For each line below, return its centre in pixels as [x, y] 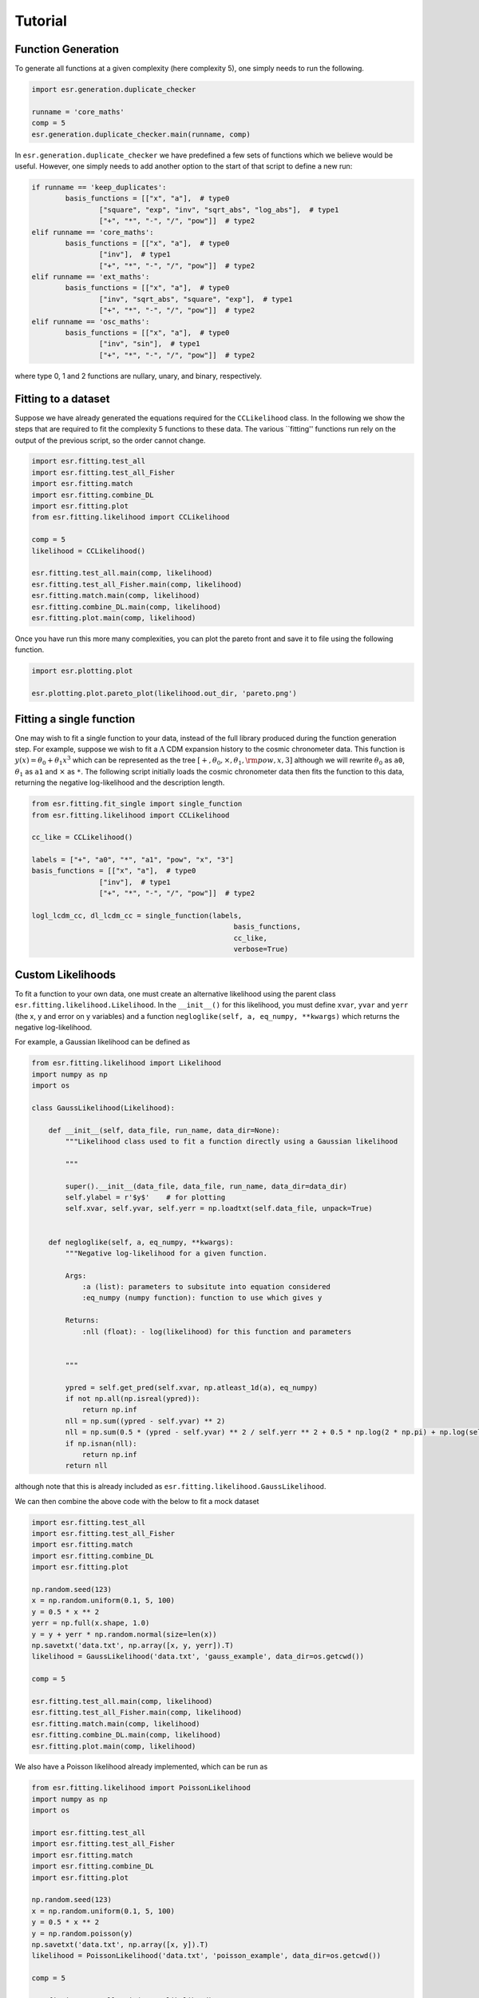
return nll [86, 1466]
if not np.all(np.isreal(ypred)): [133, 1398]
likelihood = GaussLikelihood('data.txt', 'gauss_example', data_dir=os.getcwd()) [198, 1657]
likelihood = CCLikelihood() [89, 551]
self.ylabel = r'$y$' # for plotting [145, 1197]
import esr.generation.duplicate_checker [114, 90]
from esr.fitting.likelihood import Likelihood [126, 1063]
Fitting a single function [75, 719]
